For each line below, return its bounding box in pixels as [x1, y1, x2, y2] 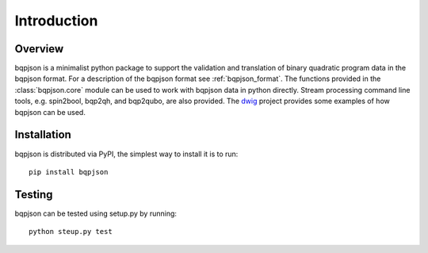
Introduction [14, 12, 98, 29]
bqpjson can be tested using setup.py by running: [14, 209, 178, 218]
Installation [14, 128, 71, 142]
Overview [14, 42, 64, 56]
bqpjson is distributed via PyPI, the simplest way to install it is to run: [14, 149, 239, 159]
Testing [14, 187, 53, 201]
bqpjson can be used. [14, 107, 86, 117]
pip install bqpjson [29, 167, 109, 176]
